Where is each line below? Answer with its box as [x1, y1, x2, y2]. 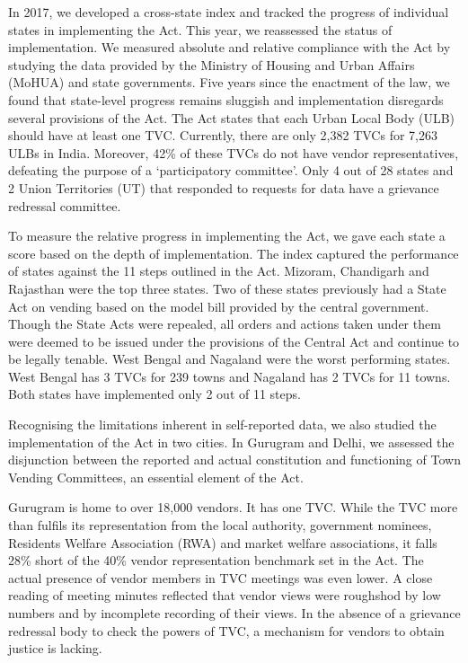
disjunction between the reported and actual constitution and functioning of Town [8, 450, 461, 469]
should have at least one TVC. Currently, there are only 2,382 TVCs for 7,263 [8, 126, 437, 145]
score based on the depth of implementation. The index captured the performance [8, 243, 459, 262]
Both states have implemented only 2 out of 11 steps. [8, 385, 301, 403]
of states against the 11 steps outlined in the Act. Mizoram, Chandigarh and [8, 261, 429, 280]
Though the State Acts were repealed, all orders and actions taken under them [8, 314, 441, 333]
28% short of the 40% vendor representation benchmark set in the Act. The [8, 551, 424, 570]
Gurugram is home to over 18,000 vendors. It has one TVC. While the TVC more [8, 498, 458, 517]
